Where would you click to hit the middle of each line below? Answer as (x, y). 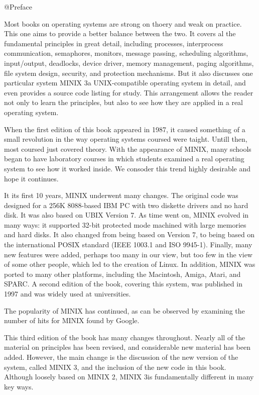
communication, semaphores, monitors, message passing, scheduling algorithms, (126, 53)
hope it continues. (31, 178)
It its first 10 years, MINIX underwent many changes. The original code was (121, 195)
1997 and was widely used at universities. (68, 294)
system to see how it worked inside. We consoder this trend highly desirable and (127, 168)
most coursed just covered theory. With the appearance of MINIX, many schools (128, 149)
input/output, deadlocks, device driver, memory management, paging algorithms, (129, 63)
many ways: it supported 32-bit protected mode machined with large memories (125, 224)
